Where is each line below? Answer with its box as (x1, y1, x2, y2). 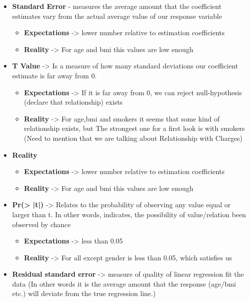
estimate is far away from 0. (12, 70, 97, 80)
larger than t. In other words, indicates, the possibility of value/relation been (12, 209, 246, 219)
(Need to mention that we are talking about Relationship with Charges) (24, 132, 243, 143)
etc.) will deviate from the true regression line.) (12, 288, 156, 299)
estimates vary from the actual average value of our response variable (12, 10, 222, 21)
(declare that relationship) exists (24, 97, 123, 107)
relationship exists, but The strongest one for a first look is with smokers (24, 123, 245, 133)
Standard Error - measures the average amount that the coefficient (12, 1, 222, 11)
